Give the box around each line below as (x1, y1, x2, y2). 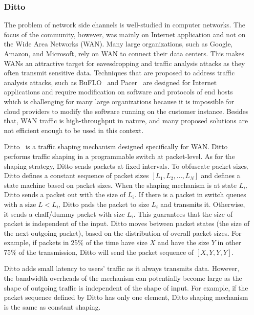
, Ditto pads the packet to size (58, 199, 149, 209)
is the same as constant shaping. (4, 301, 101, 312)
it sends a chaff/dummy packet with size (4, 208, 125, 219)
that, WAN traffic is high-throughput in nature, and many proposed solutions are (4, 115, 248, 126)
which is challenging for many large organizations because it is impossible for (4, 96, 234, 106)
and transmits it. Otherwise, (160, 199, 245, 209)
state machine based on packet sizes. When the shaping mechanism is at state (4, 180, 237, 190)
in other (217, 237, 241, 247)
